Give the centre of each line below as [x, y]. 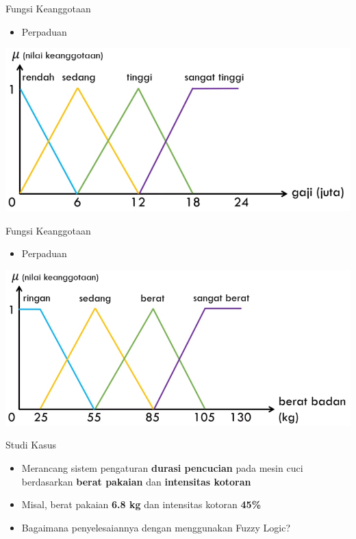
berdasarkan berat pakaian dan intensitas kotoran [136, 481]
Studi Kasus [31, 445]
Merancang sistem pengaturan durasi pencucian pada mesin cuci [162, 468]
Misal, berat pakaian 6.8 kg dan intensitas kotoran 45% [141, 504]
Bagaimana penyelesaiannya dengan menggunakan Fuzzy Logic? [156, 527]
